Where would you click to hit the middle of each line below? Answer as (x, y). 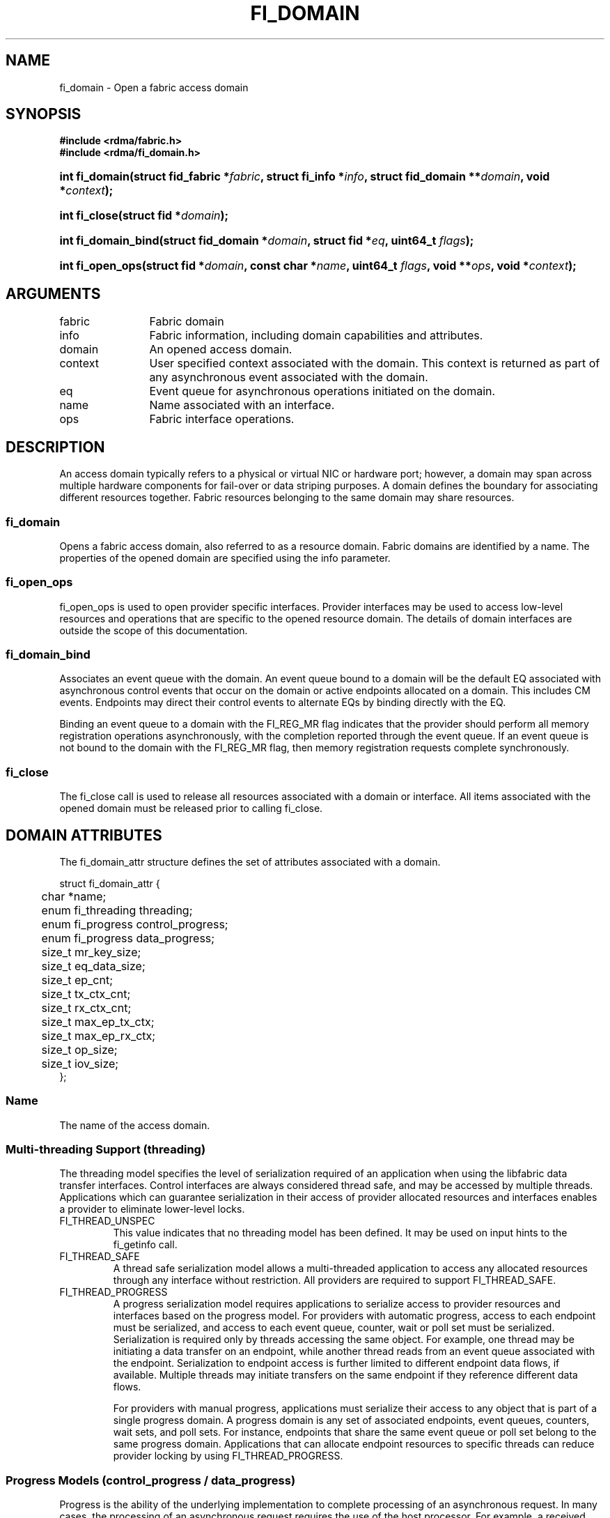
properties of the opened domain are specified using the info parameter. (225, 558)
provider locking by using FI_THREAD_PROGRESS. (228, 1456)
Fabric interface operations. (222, 419)
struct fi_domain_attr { (110, 883)
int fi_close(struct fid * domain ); (144, 216)
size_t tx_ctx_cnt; (86, 994)
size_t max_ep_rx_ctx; (99, 1035)
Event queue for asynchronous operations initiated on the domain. (322, 391)
